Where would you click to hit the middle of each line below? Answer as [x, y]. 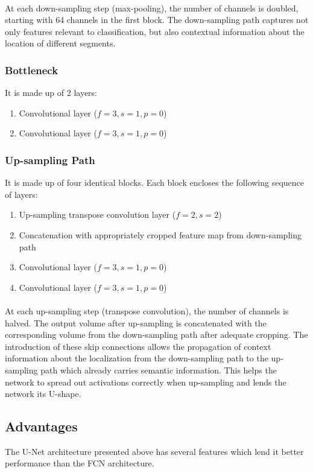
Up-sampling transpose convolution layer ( [97, 214]
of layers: [21, 194]
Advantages [41, 426]
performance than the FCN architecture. [80, 463]
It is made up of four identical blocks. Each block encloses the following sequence [155, 183]
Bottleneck [32, 70]
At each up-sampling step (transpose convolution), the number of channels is [147, 310]
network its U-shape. [43, 394]
